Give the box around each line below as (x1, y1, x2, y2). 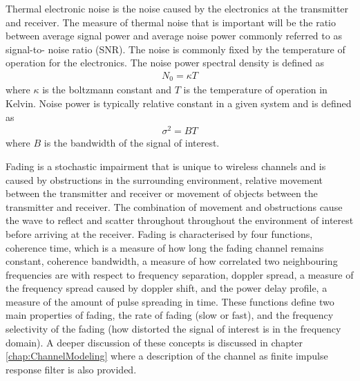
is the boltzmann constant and (42, 82, 172, 97)
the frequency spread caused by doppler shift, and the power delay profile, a (6, 281, 328, 295)
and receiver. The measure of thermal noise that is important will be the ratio (6, 15, 337, 29)
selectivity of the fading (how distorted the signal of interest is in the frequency (6, 322, 341, 336)
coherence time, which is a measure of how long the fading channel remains (6, 240, 324, 254)
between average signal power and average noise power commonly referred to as (6, 28, 342, 43)
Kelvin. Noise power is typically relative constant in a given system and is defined (6, 96, 352, 111)
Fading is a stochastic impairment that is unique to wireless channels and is (6, 158, 326, 173)
